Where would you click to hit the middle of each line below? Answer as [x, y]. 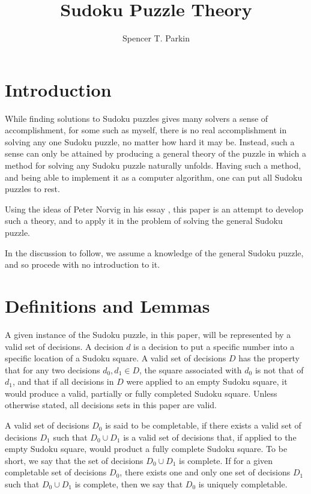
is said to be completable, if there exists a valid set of [203, 425]
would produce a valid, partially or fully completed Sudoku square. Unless [141, 393]
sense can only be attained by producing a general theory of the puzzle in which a [155, 153]
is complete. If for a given [226, 460]
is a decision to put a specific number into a [214, 346]
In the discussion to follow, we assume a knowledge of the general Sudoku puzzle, [154, 252]
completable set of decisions [56, 472]
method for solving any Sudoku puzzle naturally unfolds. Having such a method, [153, 165]
